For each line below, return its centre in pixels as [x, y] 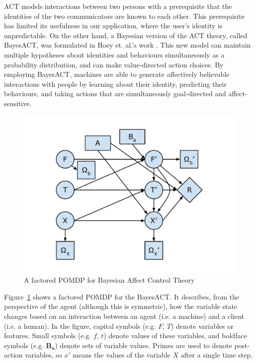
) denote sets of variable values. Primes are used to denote [143, 345]
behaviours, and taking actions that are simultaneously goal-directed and [115, 93]
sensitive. [18, 103]
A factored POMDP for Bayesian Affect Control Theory [109, 280]
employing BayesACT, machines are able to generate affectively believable [117, 74]
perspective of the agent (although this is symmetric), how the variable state [121, 306]
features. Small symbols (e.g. [48, 335]
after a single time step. [217, 355]
